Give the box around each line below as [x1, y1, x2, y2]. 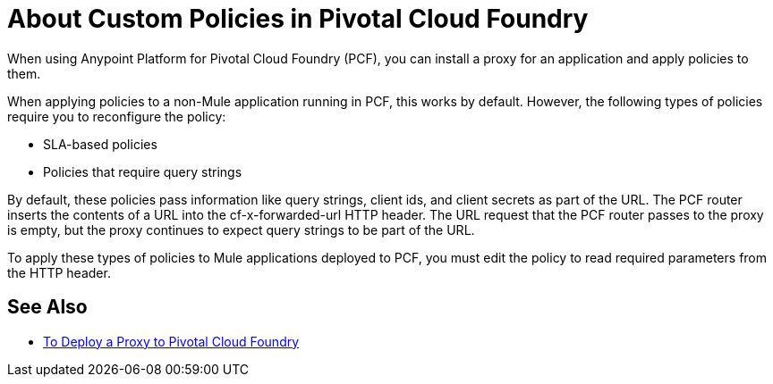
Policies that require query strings [43, 163, 242, 179]
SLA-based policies [43, 136, 157, 152]
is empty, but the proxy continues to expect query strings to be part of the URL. [7, 221, 475, 238]
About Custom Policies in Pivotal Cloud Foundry [7, 4, 589, 34]
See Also [7, 296, 88, 319]
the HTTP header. [7, 264, 111, 280]
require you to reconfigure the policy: [7, 108, 226, 124]
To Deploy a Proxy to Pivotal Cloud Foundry [43, 333, 300, 349]
